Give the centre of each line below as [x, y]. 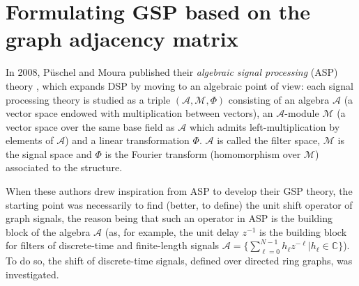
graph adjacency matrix [122, 39]
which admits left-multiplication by [265, 126]
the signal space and [49, 153]
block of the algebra [48, 231]
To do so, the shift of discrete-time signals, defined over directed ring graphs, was [179, 261]
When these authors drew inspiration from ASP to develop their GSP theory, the [179, 191]
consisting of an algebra [279, 99]
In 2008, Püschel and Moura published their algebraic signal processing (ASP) [172, 72]
